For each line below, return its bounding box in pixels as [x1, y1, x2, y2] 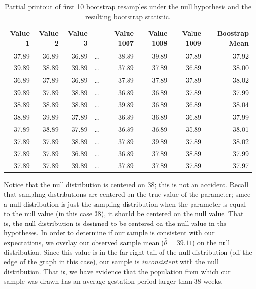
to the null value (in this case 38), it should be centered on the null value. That [4, 208, 244, 219]
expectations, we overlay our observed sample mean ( [4, 237, 164, 247]
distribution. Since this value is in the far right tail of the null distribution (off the [4, 247, 252, 257]
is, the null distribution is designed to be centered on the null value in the [4, 218, 226, 228]
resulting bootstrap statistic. [85, 11, 171, 21]
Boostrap [217, 28, 249, 38]
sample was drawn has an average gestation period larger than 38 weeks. [4, 276, 223, 286]
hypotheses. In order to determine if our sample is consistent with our [4, 227, 215, 238]
